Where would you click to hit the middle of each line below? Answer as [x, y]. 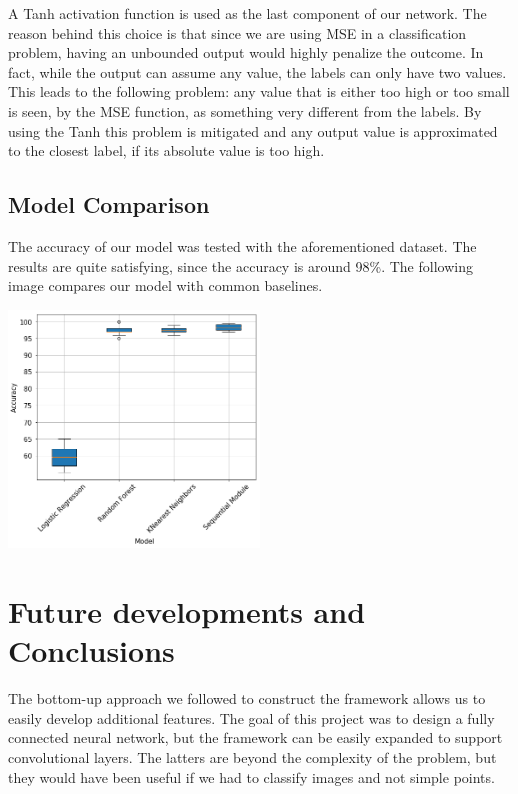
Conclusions [91, 650]
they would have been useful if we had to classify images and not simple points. [251, 776]
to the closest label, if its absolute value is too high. [166, 150]
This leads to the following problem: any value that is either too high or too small [259, 91]
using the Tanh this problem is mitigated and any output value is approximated [253, 130]
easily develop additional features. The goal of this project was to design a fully [251, 717]
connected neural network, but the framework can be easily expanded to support [255, 737]
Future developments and [187, 611]
